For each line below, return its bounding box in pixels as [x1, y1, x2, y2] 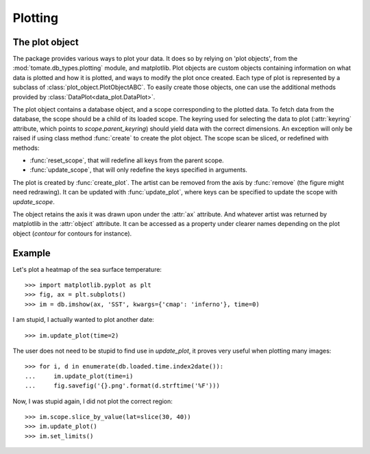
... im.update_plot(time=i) [25, 372, 134, 380]
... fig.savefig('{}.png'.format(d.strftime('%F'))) [25, 382, 221, 390]
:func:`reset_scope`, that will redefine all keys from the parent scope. [29, 156, 224, 164]
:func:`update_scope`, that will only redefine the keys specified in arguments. [29, 166, 248, 174]
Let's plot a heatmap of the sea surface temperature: [12, 265, 162, 273]
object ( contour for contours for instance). [12, 229, 132, 238]
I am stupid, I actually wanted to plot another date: [12, 316, 154, 324]
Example [12, 247, 51, 259]
